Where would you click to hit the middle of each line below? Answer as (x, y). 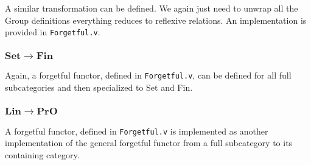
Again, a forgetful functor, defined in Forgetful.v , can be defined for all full (148, 75)
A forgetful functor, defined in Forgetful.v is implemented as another (137, 131)
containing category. (42, 154)
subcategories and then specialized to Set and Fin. (99, 87)
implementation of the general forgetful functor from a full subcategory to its (149, 143)
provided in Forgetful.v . (53, 32)
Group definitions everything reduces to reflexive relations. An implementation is (156, 20)
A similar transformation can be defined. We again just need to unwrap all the (152, 8)
